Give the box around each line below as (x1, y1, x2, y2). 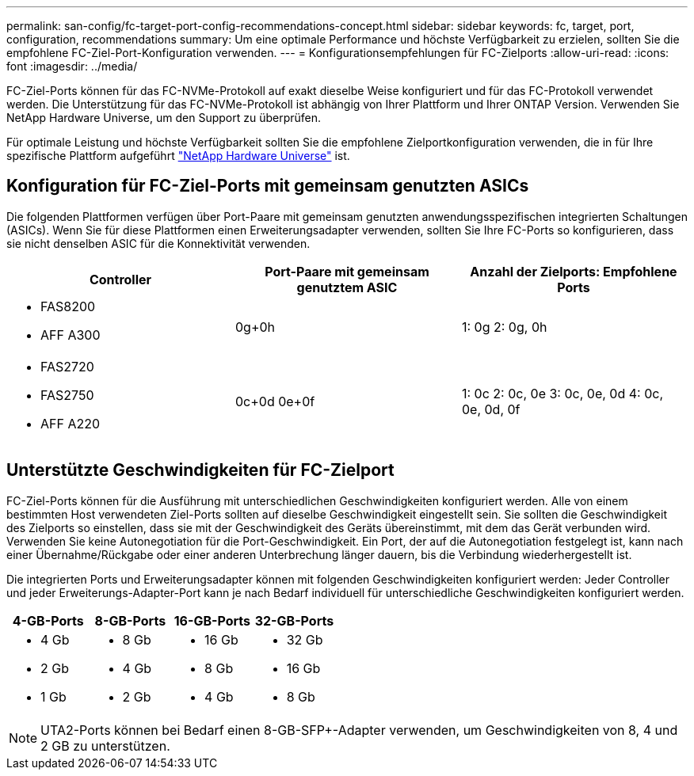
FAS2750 (40, 386, 94, 403)
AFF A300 (40, 326, 101, 343)
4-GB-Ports (12, 612, 84, 629)
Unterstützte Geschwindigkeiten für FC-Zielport (6, 460, 395, 481)
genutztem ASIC (296, 279, 398, 295)
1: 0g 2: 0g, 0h (461, 318, 547, 335)
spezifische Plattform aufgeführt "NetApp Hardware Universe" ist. (6, 149, 350, 162)
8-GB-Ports (94, 612, 166, 629)
